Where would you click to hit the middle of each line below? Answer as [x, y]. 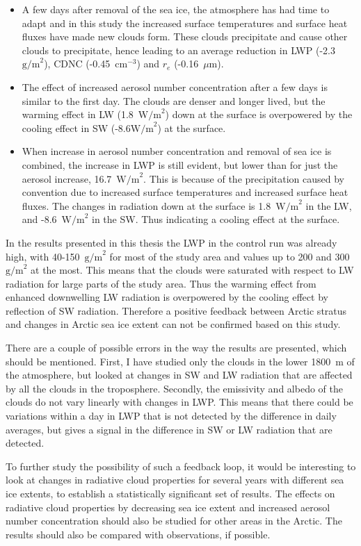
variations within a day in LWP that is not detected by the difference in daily [171, 416]
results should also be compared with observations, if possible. [138, 534]
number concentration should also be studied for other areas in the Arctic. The [174, 521]
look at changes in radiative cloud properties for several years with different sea [175, 480]
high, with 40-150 [43, 256]
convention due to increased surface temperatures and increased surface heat [185, 192]
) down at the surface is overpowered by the [259, 114]
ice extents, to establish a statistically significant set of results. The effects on [170, 493]
